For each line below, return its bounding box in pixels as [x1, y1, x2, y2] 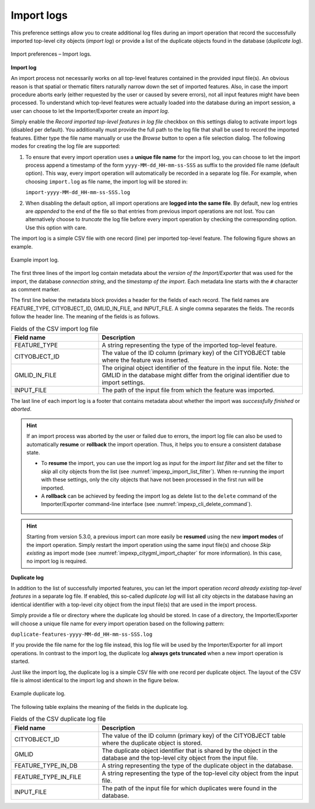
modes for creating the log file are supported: [10, 143, 121, 150]
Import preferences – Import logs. [10, 50, 92, 58]
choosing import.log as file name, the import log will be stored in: [25, 178, 188, 185]
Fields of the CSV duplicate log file [10, 715, 106, 723]
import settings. [101, 378, 145, 387]
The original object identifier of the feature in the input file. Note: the [101, 364, 289, 372]
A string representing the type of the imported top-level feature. [101, 341, 277, 349]
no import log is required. [26, 557, 87, 564]
